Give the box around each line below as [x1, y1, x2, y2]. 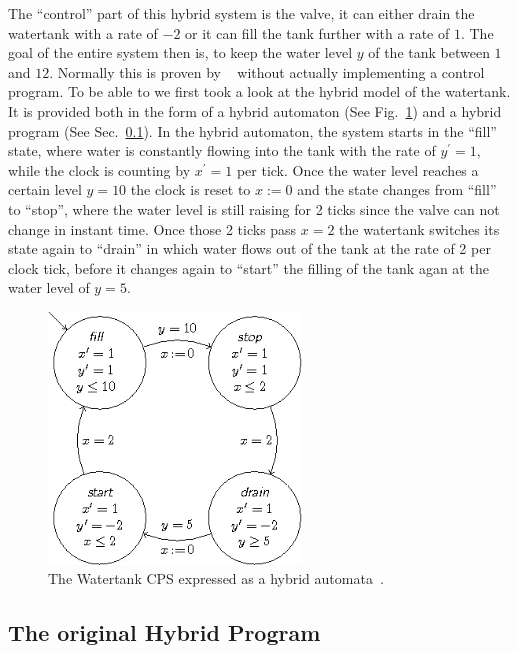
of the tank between [368, 42, 490, 63]
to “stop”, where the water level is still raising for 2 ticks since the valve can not [8, 198, 500, 219]
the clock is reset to [130, 179, 251, 200]
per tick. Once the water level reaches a [236, 159, 479, 180]
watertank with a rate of [8, 22, 158, 43]
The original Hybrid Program [8, 617, 321, 648]
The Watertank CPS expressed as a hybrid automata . [48, 568, 384, 589]
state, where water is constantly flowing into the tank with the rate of [8, 140, 436, 161]
